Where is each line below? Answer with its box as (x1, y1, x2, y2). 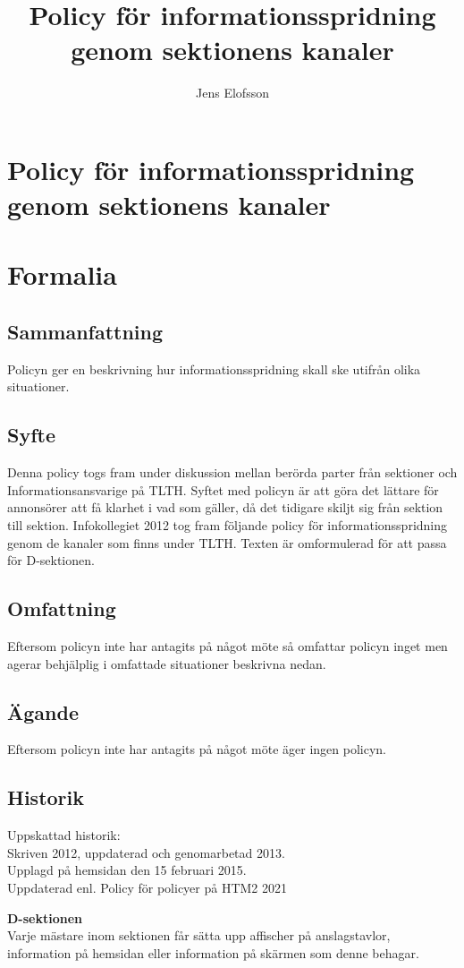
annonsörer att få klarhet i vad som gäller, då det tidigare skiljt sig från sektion (7, 498, 443, 517)
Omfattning (7, 595, 116, 622)
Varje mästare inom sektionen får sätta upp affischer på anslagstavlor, (7, 926, 391, 945)
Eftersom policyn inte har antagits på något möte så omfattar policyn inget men (7, 637, 448, 655)
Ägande (7, 698, 79, 725)
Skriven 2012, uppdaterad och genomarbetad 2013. (7, 843, 285, 861)
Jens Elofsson (196, 83, 269, 102)
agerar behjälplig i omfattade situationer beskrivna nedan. (7, 654, 326, 672)
